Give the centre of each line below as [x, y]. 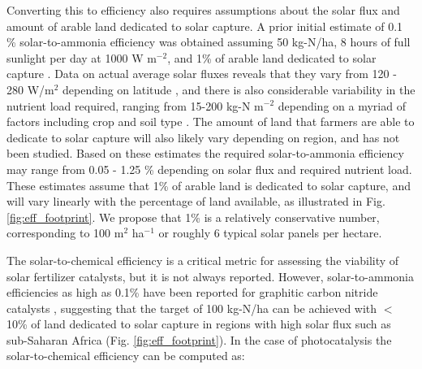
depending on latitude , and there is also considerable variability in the [239, 89]
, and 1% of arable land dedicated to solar [272, 57]
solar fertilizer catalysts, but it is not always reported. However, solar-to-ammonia [210, 276]
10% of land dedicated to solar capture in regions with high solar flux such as [199, 324]
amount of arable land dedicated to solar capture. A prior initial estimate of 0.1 [205, 26]
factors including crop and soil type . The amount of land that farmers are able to [211, 122]
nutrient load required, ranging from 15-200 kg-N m [135, 105]
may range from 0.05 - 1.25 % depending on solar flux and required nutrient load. [209, 169]
